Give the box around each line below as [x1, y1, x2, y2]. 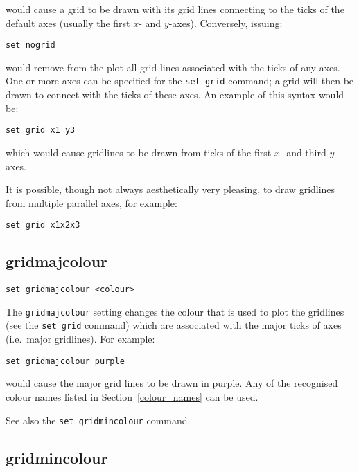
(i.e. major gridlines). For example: [6, 332, 155, 346]
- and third [279, 145, 326, 159]
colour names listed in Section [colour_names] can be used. [6, 389, 259, 403]
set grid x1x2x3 [6, 220, 80, 230]
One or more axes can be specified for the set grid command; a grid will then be [6, 73, 354, 88]
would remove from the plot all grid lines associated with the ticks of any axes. [6, 60, 340, 74]
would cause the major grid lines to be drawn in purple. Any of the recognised [6, 376, 338, 390]
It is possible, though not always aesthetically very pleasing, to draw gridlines [6, 182, 335, 197]
